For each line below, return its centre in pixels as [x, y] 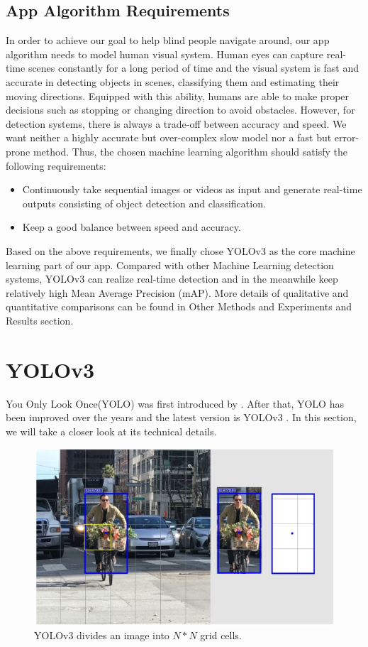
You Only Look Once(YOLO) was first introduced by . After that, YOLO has [175, 403]
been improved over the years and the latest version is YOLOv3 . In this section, [181, 417]
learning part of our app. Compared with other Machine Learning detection [170, 265]
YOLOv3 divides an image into [102, 635]
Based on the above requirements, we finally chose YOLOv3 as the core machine [180, 250]
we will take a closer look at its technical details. [111, 431]
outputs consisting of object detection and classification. [144, 203]
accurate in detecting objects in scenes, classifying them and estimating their [173, 81]
